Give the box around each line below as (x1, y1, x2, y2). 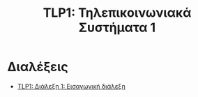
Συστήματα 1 (78, 20, 156, 36)
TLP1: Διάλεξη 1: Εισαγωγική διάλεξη (17, 82, 125, 90)
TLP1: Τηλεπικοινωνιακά (43, 5, 192, 21)
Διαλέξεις (7, 59, 68, 75)
